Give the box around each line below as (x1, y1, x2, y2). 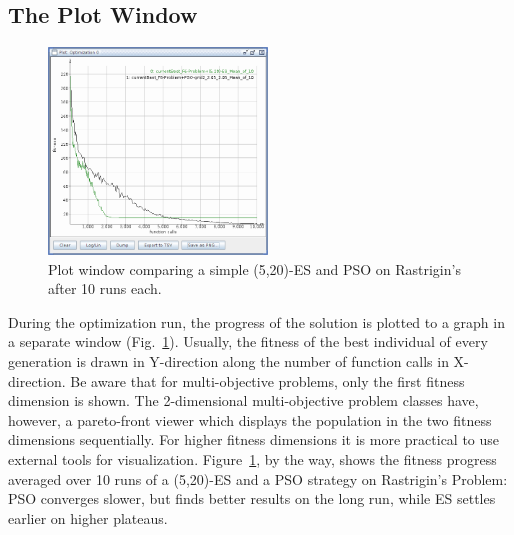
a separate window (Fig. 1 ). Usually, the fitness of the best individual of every (8, 331, 488, 352)
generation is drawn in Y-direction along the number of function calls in (8, 350, 449, 371)
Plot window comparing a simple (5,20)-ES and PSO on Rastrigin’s (48, 258, 461, 279)
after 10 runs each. (48, 278, 162, 299)
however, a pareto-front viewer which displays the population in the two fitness (8, 409, 492, 430)
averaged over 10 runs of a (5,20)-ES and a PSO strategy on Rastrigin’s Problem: (8, 468, 508, 489)
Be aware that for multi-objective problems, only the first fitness (70, 370, 465, 391)
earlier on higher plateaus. (8, 507, 168, 528)
